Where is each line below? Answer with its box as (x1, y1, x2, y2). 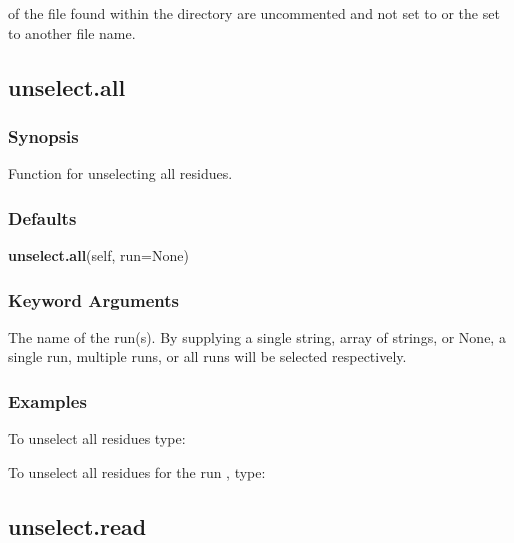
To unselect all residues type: (8, 428, 186, 449)
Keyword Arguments (8, 287, 180, 312)
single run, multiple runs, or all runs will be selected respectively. (8, 346, 407, 367)
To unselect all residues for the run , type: (8, 461, 266, 482)
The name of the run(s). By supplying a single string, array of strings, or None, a (8, 326, 506, 347)
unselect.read (8, 510, 147, 541)
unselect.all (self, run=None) (8, 245, 189, 265)
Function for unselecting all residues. (8, 163, 233, 184)
